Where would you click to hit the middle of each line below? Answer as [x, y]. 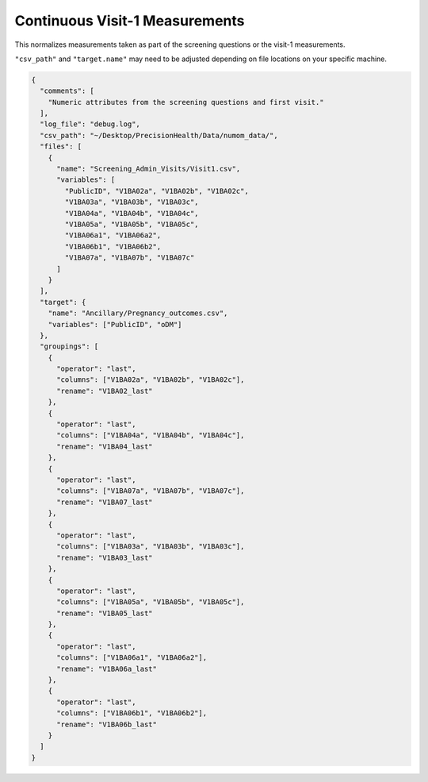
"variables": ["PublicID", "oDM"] [115, 324]
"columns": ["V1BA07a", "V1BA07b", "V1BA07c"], [151, 491]
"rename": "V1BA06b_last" [107, 724]
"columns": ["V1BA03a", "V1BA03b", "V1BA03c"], [151, 547]
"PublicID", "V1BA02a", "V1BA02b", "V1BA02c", [157, 191]
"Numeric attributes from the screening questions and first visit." [186, 102]
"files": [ [61, 146]
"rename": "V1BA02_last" [105, 391]
